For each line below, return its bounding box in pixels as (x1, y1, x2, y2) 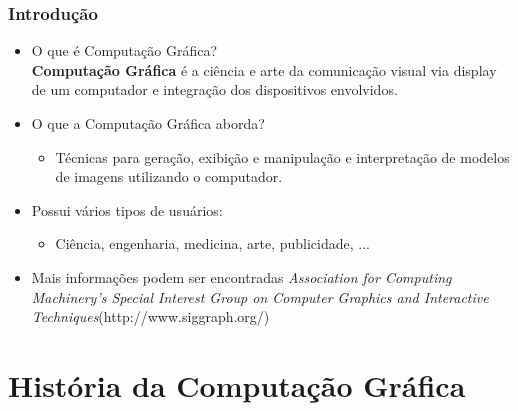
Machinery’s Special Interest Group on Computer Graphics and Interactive (31, 286, 489, 307)
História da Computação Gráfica (8, 364, 466, 405)
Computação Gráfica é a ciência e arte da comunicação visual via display (31, 59, 497, 80)
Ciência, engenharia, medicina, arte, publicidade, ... (55, 233, 370, 254)
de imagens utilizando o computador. (55, 166, 283, 187)
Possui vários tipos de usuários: (31, 199, 223, 220)
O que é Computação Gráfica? (31, 40, 218, 61)
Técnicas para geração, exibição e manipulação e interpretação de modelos (55, 146, 510, 167)
